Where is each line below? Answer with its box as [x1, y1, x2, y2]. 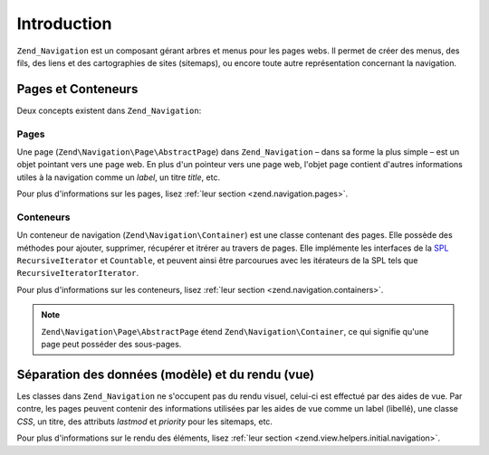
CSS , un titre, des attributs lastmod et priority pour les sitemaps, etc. [16, 416, 273, 427]
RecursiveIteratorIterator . [16, 268, 139, 279]
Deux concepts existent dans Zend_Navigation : [16, 105, 202, 116]
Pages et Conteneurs [16, 81, 139, 97]
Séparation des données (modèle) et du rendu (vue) [16, 366, 315, 382]
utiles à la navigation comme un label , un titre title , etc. [16, 172, 221, 183]
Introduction [16, 14, 112, 33]
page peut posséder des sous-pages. [41, 339, 182, 350]
